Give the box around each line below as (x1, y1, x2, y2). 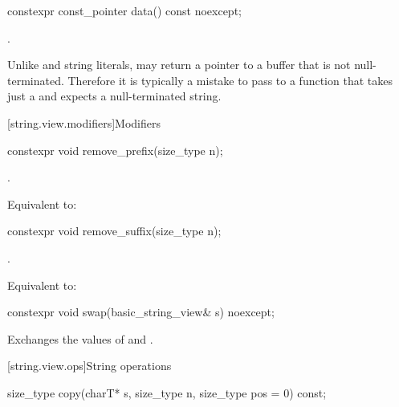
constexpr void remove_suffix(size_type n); (7, 222, 222, 239)
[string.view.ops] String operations (7, 357, 172, 374)
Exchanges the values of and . (7, 330, 153, 347)
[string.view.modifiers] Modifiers (7, 114, 161, 131)
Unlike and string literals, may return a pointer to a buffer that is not (7, 56, 351, 73)
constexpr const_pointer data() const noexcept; (7, 2, 242, 18)
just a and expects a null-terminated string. (7, 88, 222, 104)
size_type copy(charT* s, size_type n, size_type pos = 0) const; (7, 384, 327, 401)
